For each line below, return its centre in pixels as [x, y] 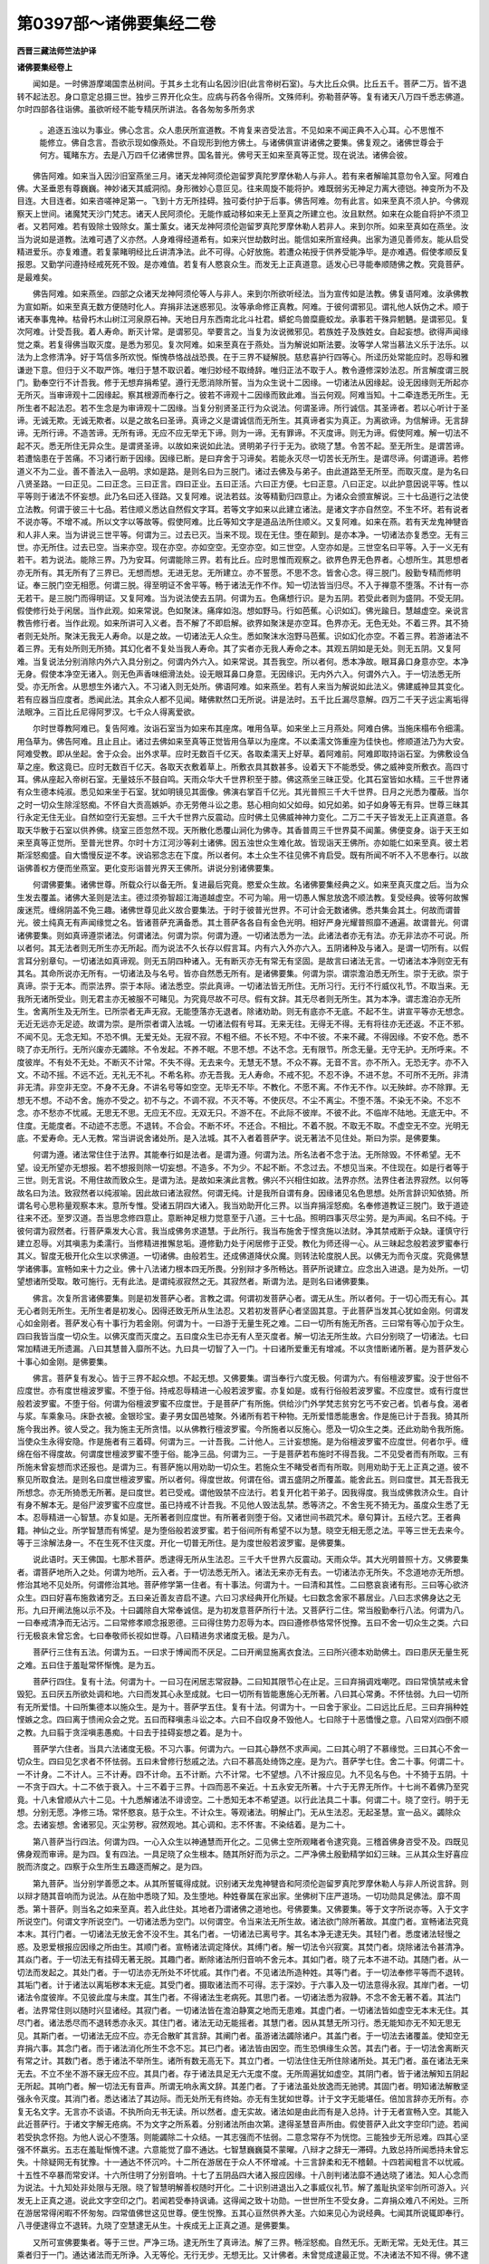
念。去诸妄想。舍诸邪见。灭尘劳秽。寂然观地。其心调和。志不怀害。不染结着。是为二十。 [183, 1825]
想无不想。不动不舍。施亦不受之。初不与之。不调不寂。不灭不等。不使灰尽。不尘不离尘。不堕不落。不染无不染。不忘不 [239, 1099]
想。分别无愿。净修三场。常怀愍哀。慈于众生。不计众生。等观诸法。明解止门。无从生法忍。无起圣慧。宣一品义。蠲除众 [239, 1812]
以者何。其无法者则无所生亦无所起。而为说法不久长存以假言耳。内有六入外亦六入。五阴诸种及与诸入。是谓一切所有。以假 [243, 948]
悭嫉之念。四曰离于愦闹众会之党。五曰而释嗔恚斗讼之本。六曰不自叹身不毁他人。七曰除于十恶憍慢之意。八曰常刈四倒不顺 [243, 1720]
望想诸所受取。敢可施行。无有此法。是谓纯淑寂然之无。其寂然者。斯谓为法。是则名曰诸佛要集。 [195, 1281]
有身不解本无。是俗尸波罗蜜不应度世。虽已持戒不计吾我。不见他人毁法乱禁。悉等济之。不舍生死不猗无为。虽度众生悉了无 [243, 1504]
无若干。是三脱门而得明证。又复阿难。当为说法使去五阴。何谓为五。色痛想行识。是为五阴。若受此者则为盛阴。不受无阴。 [243, 598]
